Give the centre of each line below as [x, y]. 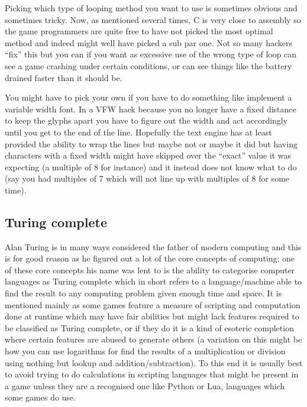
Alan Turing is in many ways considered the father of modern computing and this [153, 246]
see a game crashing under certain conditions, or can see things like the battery [148, 65]
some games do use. [40, 397]
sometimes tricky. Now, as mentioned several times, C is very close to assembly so [153, 19]
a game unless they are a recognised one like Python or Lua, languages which [145, 385]
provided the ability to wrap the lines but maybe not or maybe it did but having [151, 143]
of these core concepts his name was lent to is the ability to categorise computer [150, 269]
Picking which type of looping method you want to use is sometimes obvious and [151, 8]
